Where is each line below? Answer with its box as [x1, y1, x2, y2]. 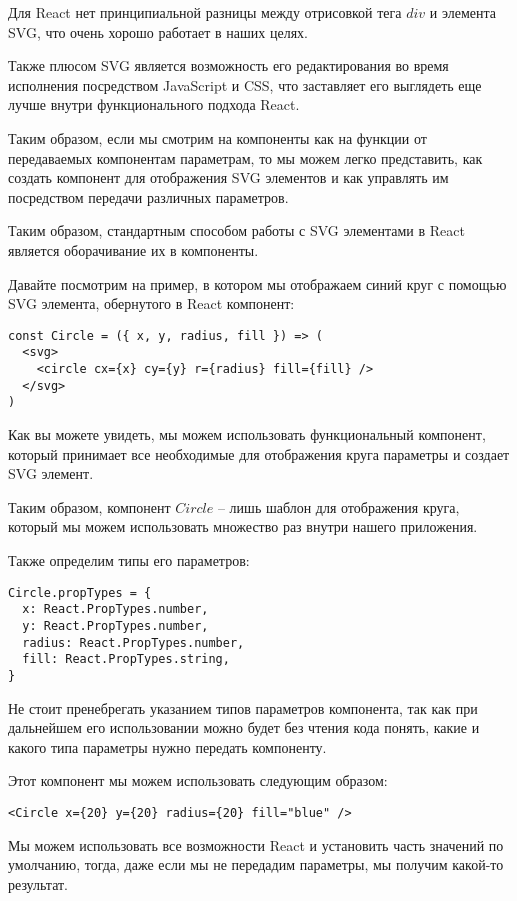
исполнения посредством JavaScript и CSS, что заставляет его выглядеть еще [8, 74, 482, 95]
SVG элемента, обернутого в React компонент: [8, 293, 295, 314]
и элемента [429, 2, 496, 22]
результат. [8, 873, 68, 894]
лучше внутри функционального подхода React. [8, 94, 300, 115]
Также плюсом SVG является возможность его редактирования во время [8, 55, 449, 76]
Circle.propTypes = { [8, 585, 152, 600]
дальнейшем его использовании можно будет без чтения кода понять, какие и [8, 717, 480, 738]
